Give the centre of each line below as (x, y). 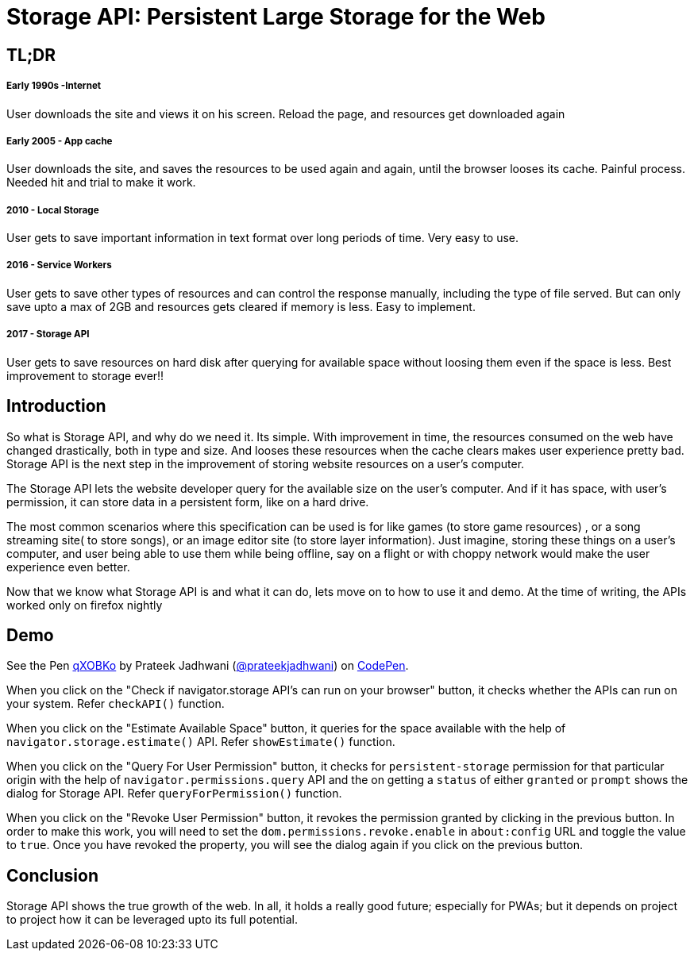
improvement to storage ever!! (85, 375)
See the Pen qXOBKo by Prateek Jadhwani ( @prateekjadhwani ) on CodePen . (208, 666)
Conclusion (53, 875)
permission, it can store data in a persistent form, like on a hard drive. (188, 502)
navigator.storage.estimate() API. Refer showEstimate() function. (201, 742)
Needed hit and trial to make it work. (101, 183)
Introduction (56, 406)
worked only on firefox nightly (85, 605)
